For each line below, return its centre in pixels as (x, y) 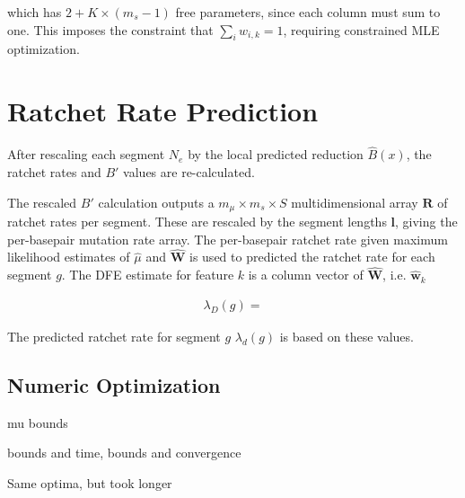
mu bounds (38, 422)
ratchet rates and (54, 171)
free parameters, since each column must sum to (308, 12)
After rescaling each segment (86, 154)
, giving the (426, 221)
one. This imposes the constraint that (110, 29)
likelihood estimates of (69, 257)
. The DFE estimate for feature (148, 275)
